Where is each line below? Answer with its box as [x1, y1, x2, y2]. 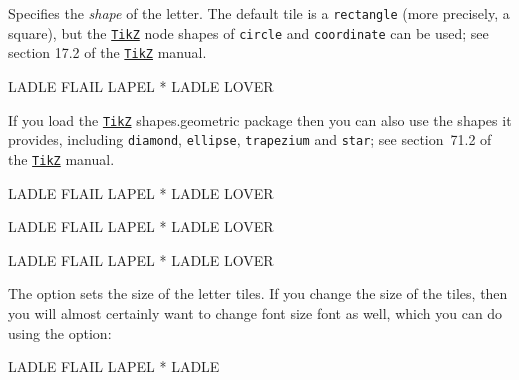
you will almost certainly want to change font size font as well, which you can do [8, 302, 503, 323]
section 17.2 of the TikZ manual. [8, 42, 207, 63]
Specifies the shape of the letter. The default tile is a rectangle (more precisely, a [8, 3, 510, 23]
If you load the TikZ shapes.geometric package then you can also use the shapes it [8, 109, 512, 130]
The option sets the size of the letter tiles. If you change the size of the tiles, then [8, 283, 508, 304]
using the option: [8, 322, 112, 343]
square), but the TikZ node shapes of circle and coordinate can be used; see [8, 22, 489, 43]
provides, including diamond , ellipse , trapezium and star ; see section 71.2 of [8, 129, 492, 150]
